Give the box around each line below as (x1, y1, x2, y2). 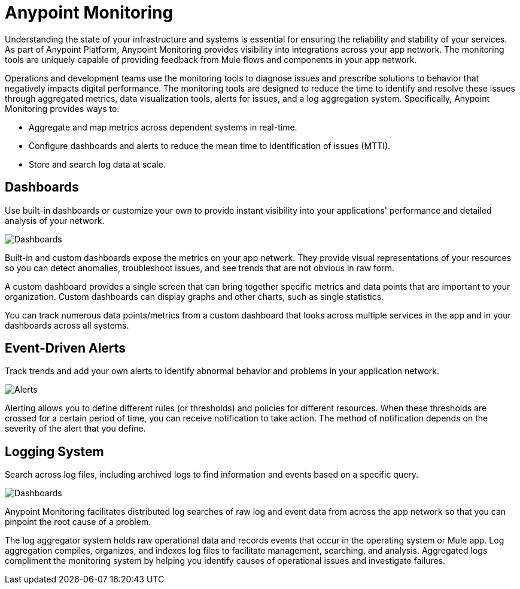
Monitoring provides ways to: (5, 103, 120, 114)
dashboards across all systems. (5, 320, 129, 330)
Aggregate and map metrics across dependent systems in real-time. (29, 122, 297, 132)
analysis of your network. (5, 215, 105, 226)
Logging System (5, 444, 104, 459)
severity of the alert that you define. (5, 423, 146, 434)
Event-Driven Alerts (5, 341, 126, 356)
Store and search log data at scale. (29, 159, 166, 169)
